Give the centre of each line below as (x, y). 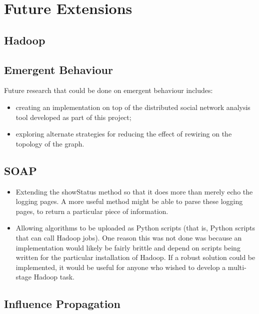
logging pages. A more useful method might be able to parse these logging (129, 201)
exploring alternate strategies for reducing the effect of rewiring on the (124, 134)
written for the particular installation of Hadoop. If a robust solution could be (135, 257)
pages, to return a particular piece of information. (92, 211)
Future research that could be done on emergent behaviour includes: (108, 90)
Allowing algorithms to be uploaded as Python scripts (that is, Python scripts (135, 228)
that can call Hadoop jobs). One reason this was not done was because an (129, 237)
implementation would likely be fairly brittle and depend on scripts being (128, 247)
